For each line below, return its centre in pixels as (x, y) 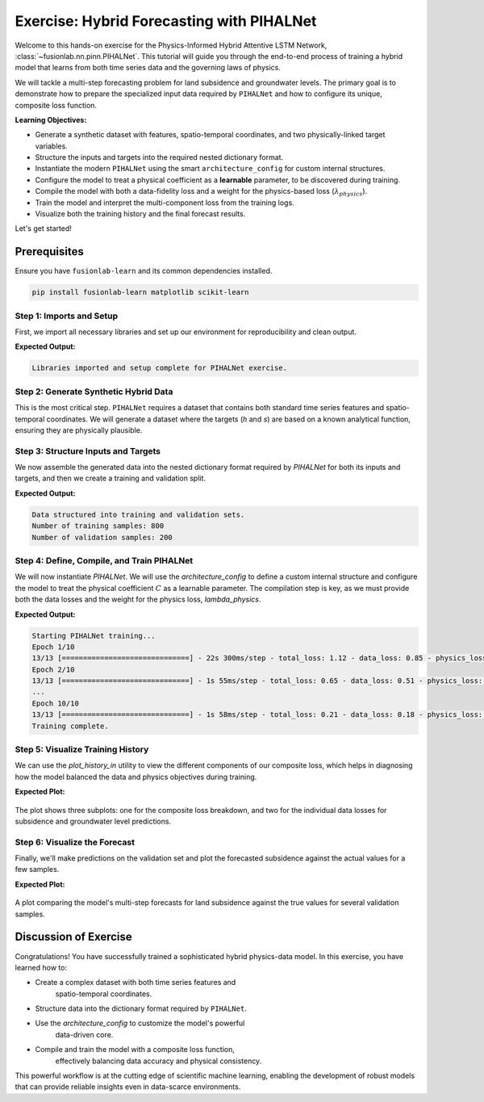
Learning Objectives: (51, 119)
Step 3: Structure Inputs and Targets (88, 450)
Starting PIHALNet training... (94, 635)
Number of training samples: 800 (98, 526)
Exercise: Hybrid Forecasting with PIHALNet (166, 21)
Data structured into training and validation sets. (138, 514)
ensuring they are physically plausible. (79, 430)
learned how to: (41, 967)
